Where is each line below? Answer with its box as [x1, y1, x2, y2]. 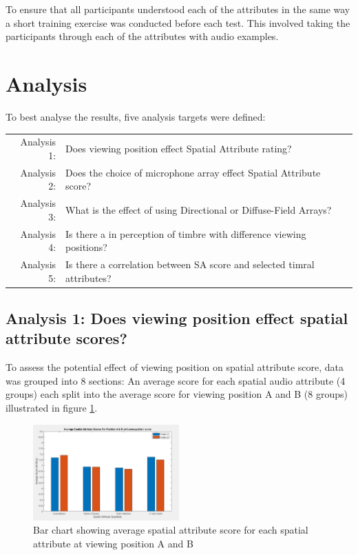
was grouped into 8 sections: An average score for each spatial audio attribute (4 [6, 373, 346, 387]
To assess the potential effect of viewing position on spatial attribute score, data [6, 360, 344, 374]
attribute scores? [6, 327, 127, 349]
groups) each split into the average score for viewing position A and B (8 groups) [6, 387, 348, 401]
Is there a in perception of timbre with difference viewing [65, 226, 306, 241]
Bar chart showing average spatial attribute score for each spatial [33, 523, 308, 537]
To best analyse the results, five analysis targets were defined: [6, 109, 266, 123]
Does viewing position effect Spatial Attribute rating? [65, 141, 292, 156]
